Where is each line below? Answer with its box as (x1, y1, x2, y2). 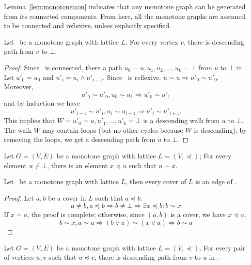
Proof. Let (4, 192, 34, 203)
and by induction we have (4, 98, 80, 108)
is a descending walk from (143, 115, 220, 125)
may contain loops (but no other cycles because (42, 125, 183, 135)
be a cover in (47, 192, 86, 203)
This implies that (4, 115, 55, 125)
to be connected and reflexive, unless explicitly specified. (4, 20, 172, 31)
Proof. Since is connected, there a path (4, 62, 122, 72)
